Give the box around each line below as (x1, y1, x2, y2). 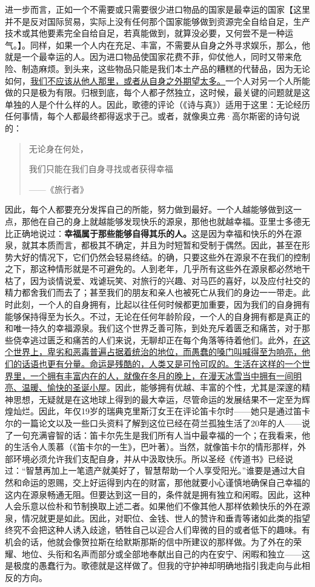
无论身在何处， (28, 142, 88, 154)
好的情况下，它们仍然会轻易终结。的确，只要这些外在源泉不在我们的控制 (21, 250, 310, 263)
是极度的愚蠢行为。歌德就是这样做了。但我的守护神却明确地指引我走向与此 (5, 559, 302, 572)
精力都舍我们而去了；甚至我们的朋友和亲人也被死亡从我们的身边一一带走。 (5, 286, 302, 299)
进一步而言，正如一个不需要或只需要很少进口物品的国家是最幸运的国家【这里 (5, 3, 310, 15)
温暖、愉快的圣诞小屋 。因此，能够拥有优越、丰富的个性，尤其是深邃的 (21, 381, 302, 394)
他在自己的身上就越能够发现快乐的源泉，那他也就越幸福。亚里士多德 (30, 214, 302, 227)
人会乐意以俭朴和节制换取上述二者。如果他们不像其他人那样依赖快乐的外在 (5, 500, 302, 512)
